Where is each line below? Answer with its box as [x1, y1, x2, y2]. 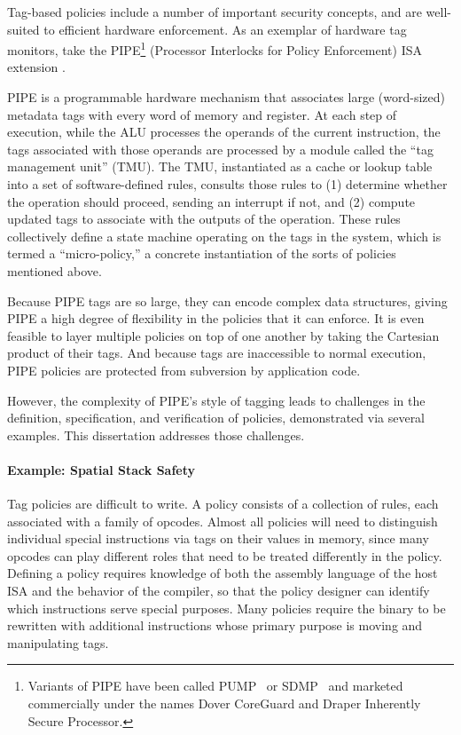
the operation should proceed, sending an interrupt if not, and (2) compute [7, 192, 416, 210]
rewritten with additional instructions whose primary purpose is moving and [7, 616, 423, 635]
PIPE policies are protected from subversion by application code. [7, 360, 361, 379]
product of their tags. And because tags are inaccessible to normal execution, [7, 344, 426, 362]
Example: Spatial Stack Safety [7, 460, 196, 478]
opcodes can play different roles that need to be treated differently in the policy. [7, 546, 442, 565]
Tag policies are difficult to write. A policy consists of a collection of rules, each [7, 494, 439, 513]
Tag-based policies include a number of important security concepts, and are [7, 3, 422, 20]
